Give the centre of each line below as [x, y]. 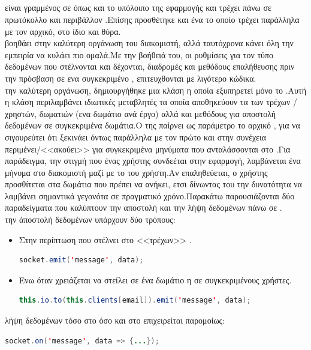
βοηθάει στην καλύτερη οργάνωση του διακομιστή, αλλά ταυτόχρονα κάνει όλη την [149, 43]
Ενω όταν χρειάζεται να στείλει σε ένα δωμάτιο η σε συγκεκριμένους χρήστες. [155, 279]
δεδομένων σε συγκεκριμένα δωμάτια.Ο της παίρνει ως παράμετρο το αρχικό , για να [153, 125]
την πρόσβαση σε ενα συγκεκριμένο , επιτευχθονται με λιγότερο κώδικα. [131, 78]
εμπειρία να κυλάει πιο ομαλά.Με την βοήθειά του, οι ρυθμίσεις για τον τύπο [139, 54]
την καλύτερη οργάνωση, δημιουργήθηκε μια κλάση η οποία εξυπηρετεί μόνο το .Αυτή [155, 90]
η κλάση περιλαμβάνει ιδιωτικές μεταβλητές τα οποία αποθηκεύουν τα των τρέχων [148, 102]
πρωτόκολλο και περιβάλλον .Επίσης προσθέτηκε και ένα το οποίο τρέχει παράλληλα [152, 19]
